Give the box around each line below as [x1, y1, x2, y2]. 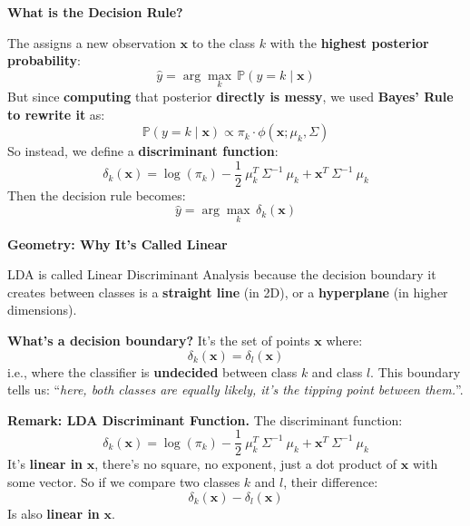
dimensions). [7, 300, 77, 319]
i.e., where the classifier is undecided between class [7, 362, 298, 381]
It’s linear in [7, 454, 83, 473]
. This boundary [370, 362, 461, 381]
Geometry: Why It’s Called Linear [7, 234, 228, 253]
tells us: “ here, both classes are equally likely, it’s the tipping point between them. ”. [7, 380, 464, 399]
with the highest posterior [269, 33, 429, 52]
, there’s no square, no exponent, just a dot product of [94, 454, 397, 473]
